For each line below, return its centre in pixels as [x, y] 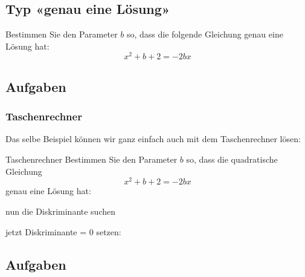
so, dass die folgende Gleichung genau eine [205, 34]
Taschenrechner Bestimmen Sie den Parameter [91, 159]
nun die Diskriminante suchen [61, 211]
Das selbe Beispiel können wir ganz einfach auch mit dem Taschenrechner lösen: [153, 139]
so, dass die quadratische [232, 159]
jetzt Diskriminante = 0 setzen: [63, 231]
